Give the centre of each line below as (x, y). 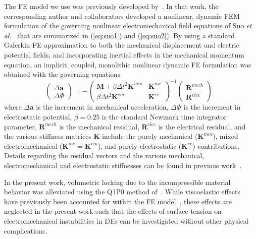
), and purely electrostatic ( (140, 146)
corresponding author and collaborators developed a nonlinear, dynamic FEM (122, 16)
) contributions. (216, 146)
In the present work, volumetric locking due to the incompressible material (117, 182)
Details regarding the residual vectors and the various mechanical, (104, 155)
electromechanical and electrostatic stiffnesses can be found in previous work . (123, 165)
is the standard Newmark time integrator (164, 116)
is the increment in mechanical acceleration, (102, 107)
